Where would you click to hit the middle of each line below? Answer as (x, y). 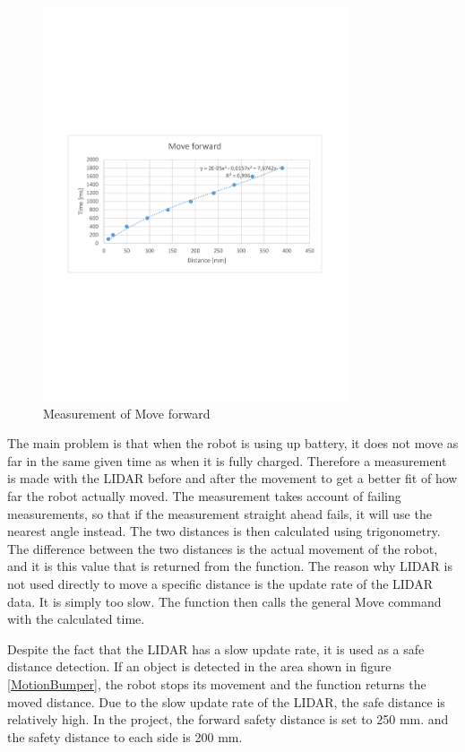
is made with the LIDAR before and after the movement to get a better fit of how (232, 478)
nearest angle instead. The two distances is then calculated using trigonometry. (224, 531)
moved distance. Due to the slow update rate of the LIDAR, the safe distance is (226, 701)
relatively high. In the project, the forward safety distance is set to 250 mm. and (228, 719)
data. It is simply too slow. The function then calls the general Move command (224, 601)
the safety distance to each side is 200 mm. (125, 736)
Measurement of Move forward (127, 413)
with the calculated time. (76, 619)
